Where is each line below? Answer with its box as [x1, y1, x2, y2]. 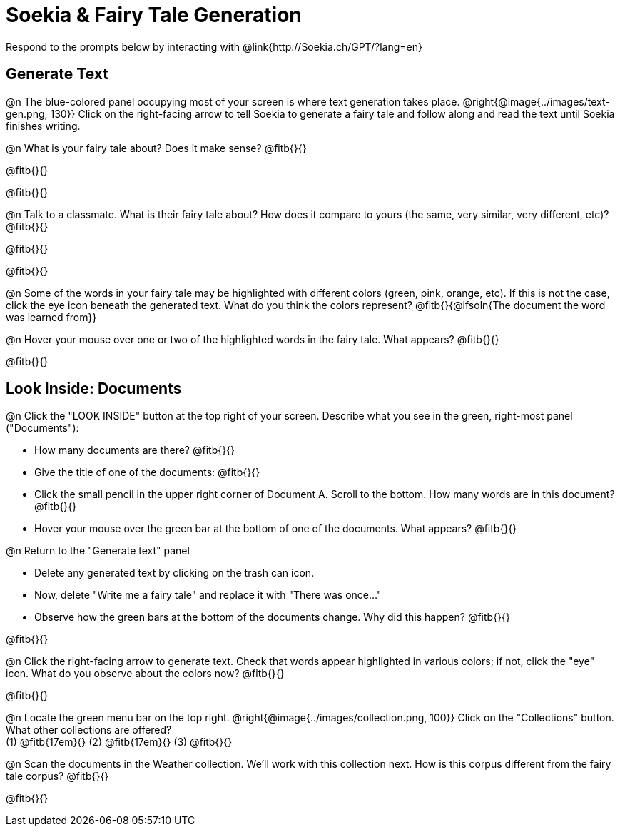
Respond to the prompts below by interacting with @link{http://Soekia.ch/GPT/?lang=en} [6, 40, 422, 53]
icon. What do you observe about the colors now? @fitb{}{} [6, 667, 285, 680]
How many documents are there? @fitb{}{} [34, 444, 235, 457]
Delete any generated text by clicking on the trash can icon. [34, 567, 315, 579]
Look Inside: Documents [6, 380, 182, 398]
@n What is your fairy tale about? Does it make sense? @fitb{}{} [6, 141, 307, 154]
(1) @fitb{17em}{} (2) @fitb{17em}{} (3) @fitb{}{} [6, 736, 233, 749]
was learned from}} [6, 310, 97, 323]
